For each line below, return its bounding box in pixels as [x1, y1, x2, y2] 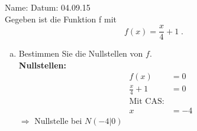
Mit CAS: [129, 97, 164, 106]
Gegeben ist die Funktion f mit [5, 12, 117, 25]
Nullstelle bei [34, 114, 82, 126]
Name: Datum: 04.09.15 [5, 1, 91, 13]
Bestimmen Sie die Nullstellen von [18, 47, 143, 60]
